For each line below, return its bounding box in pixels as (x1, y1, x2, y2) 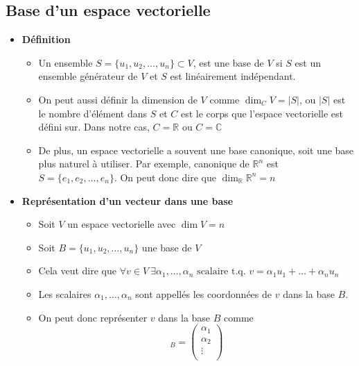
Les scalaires (38, 286, 91, 301)
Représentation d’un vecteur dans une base (21, 193, 234, 208)
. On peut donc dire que (114, 169, 216, 184)
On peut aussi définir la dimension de (38, 92, 198, 106)
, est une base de (193, 55, 264, 69)
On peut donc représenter (38, 310, 148, 324)
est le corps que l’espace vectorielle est (180, 106, 344, 120)
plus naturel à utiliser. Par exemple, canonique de (38, 156, 249, 171)
